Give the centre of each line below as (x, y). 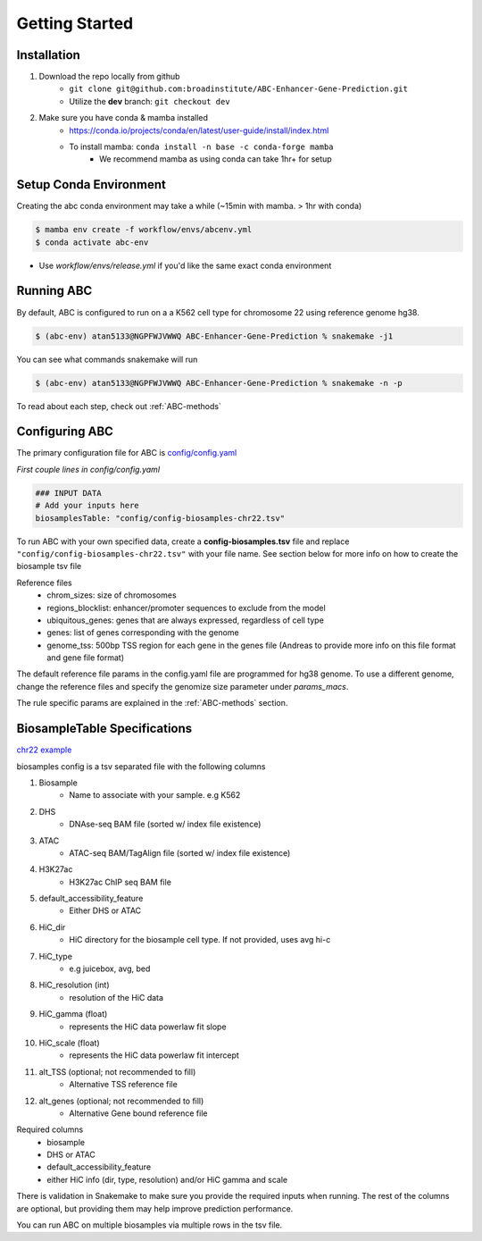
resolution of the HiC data (116, 997)
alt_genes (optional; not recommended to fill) (121, 1101)
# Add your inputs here (87, 506)
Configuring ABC (65, 432)
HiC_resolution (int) (75, 985)
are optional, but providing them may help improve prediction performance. (155, 1208)
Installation (48, 55)
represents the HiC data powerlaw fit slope (148, 1027)
